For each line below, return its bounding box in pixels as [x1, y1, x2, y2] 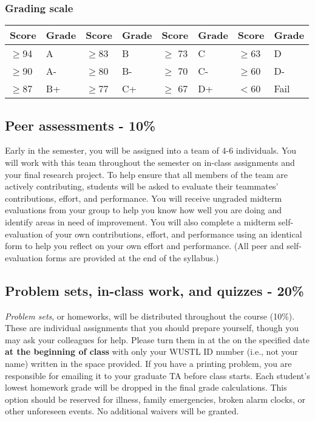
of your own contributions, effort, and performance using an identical [46, 227, 302, 240]
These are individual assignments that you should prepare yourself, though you [5, 321, 299, 334]
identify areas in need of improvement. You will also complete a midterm [5, 215, 276, 228]
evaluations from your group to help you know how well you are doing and [5, 204, 282, 216]
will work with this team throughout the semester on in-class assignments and [5, 156, 295, 169]
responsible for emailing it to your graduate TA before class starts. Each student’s [5, 369, 310, 382]
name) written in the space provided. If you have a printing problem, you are [5, 357, 292, 369]
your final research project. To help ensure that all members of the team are [5, 168, 288, 180]
